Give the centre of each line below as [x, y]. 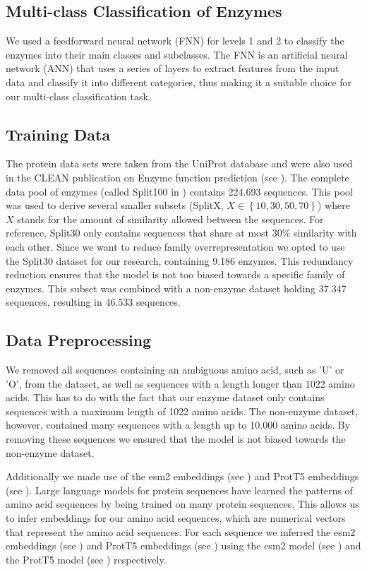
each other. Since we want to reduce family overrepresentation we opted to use [175, 246]
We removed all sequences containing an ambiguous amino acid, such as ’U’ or [175, 370]
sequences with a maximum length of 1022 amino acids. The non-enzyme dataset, [182, 411]
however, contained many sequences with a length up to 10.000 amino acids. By [178, 425]
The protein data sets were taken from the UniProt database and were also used [179, 163]
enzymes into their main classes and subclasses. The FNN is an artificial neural [177, 54]
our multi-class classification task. [78, 96]
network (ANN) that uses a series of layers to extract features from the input [173, 68]
